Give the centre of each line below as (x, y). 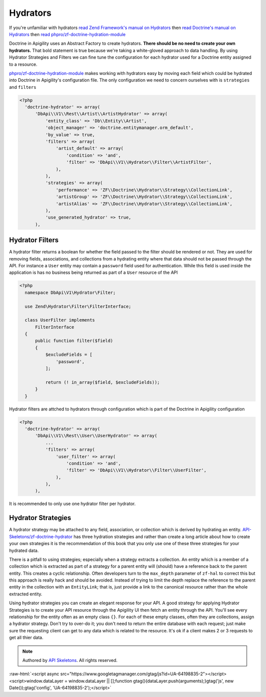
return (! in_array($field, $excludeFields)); (102, 382)
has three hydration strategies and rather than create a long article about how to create (162, 536)
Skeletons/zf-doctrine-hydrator (41, 536)
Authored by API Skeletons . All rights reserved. (70, 660)
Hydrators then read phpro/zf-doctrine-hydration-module (67, 34)
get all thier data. (26, 638)
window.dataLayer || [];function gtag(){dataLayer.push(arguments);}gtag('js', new (151, 681)
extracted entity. (26, 594)
